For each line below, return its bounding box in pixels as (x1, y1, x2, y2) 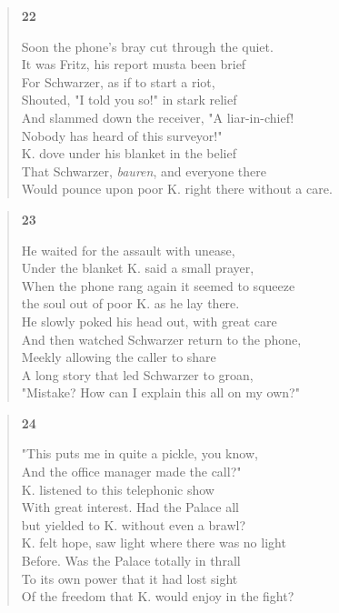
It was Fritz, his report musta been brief (21, 55, 246, 74)
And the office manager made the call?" (21, 462, 242, 481)
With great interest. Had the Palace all (21, 497, 239, 517)
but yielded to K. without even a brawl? (21, 515, 246, 534)
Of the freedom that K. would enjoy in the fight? (21, 587, 294, 606)
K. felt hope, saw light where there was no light (21, 533, 286, 552)
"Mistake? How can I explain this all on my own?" (21, 383, 300, 402)
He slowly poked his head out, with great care (21, 311, 277, 330)
